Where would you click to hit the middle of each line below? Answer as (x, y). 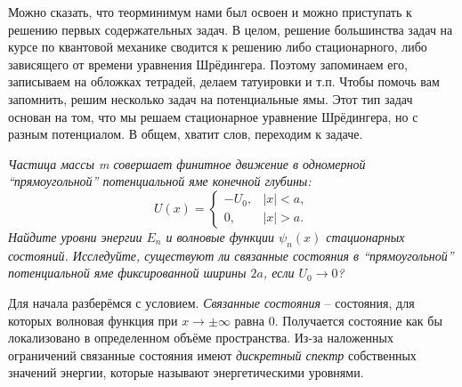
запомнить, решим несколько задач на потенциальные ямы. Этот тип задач (211, 98)
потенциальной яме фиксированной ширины (127, 273)
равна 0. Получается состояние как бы (338, 320)
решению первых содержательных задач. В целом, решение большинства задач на (231, 29)
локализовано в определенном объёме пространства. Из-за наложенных (201, 338)
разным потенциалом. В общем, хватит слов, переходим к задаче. (186, 134)
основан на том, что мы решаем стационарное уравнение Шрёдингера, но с (213, 116)
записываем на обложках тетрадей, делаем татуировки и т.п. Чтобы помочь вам (224, 81)
